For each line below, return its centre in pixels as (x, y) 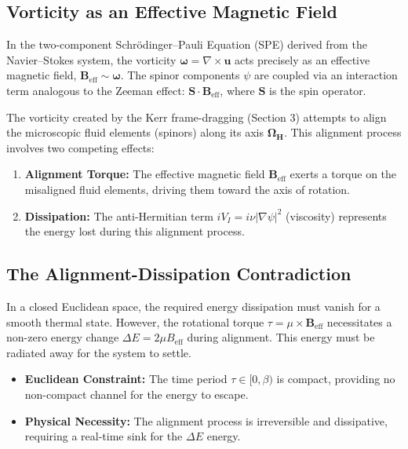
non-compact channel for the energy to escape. (137, 394)
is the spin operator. (317, 90)
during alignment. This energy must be (281, 337)
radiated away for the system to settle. (99, 352)
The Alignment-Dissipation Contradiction (179, 274)
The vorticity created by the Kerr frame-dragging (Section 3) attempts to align (197, 117)
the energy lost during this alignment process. (135, 231)
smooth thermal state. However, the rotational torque (135, 321)
